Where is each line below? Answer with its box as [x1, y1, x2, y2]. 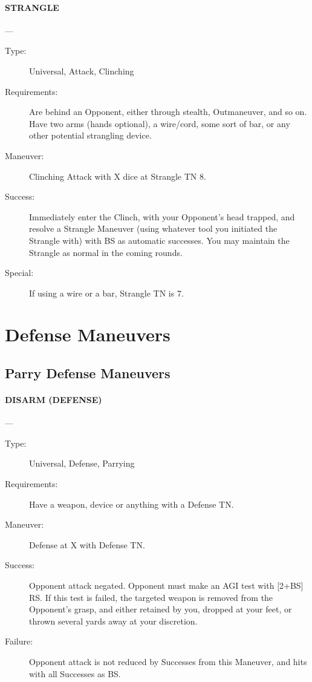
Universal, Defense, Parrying [29, 457, 135, 470]
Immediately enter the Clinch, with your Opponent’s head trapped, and [29, 210, 295, 223]
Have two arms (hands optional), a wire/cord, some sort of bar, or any [29, 117, 290, 130]
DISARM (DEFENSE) [5, 393, 102, 406]
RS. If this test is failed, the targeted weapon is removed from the [29, 591, 273, 603]
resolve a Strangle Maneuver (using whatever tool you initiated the [29, 222, 278, 235]
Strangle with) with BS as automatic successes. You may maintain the [29, 234, 290, 246]
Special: [5, 266, 34, 279]
